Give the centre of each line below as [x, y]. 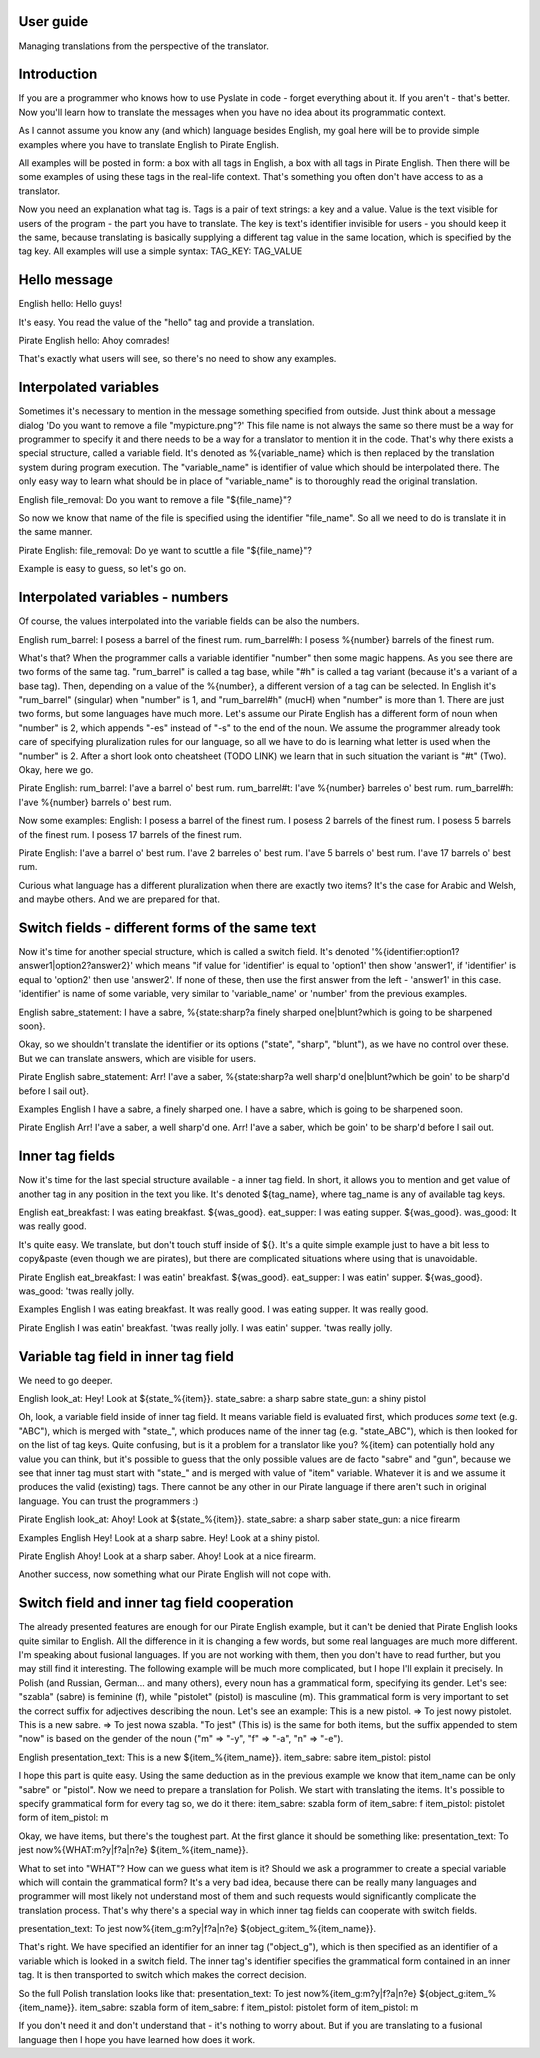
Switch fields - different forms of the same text [167, 927]
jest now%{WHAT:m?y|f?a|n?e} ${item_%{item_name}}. [133, 1850]
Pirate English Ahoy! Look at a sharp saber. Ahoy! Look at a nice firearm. [167, 1556]
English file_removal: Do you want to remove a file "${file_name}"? [155, 499]
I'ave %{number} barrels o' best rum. [95, 802]
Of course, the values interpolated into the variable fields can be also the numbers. [189, 621]
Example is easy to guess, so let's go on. [102, 569]
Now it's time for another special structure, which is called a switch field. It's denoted [194, 952]
